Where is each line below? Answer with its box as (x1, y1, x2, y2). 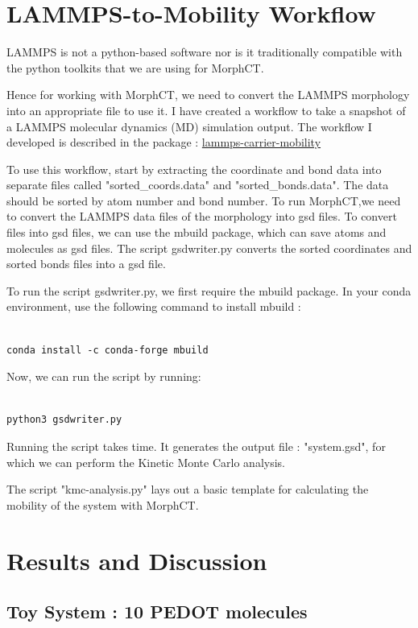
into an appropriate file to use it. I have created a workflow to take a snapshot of (6, 101, 406, 118)
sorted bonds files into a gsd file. (6, 255, 166, 272)
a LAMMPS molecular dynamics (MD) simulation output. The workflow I (6, 118, 372, 134)
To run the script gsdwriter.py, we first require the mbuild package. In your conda (6, 282, 412, 299)
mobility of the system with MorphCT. (6, 496, 199, 513)
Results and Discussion (6, 543, 267, 576)
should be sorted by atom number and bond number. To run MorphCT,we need (6, 192, 401, 209)
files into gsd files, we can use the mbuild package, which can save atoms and (6, 224, 387, 241)
